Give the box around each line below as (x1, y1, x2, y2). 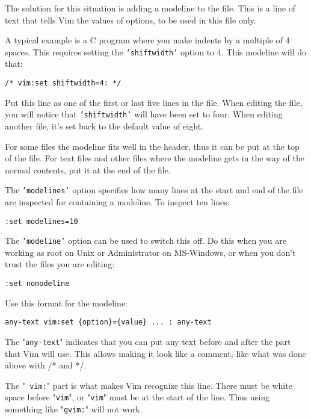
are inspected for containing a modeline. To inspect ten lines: (5, 195, 230, 208)
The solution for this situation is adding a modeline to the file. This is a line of (5, 2, 296, 14)
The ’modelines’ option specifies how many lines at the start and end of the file (5, 184, 303, 196)
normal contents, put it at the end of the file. (5, 163, 171, 176)
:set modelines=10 (5, 217, 78, 226)
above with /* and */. (5, 359, 87, 371)
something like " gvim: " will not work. (5, 403, 143, 415)
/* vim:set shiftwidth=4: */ (5, 79, 122, 88)
